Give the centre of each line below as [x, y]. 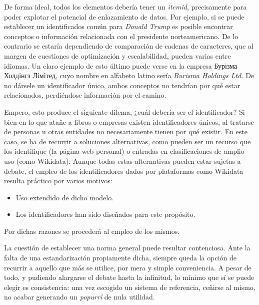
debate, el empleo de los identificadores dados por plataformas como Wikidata [124, 171]
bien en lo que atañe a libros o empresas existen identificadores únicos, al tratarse [129, 121]
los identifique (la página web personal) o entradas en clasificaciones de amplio [124, 151]
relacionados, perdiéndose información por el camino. [85, 95]
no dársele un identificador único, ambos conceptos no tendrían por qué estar [122, 85]
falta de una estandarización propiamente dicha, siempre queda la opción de [120, 258]
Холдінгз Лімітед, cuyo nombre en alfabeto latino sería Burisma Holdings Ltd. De [129, 75]
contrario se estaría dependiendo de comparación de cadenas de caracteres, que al [129, 46]
